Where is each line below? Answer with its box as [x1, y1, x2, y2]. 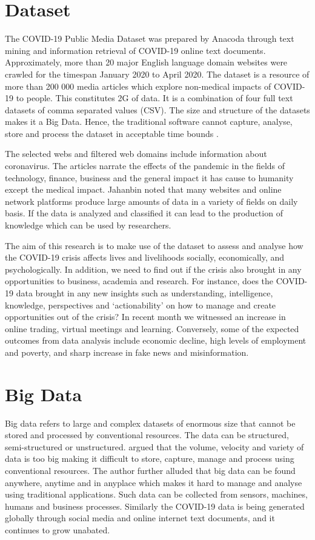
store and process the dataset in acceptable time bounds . [5, 127, 219, 139]
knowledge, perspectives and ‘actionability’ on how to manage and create [5, 298, 276, 311]
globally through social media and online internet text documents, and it [5, 512, 275, 524]
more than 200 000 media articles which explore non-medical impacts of [5, 79, 271, 92]
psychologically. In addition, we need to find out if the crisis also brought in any [5, 262, 302, 275]
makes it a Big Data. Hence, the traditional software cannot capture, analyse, [5, 115, 293, 128]
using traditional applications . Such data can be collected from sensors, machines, [5, 488, 308, 501]
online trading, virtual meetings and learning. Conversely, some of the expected [5, 322, 299, 335]
